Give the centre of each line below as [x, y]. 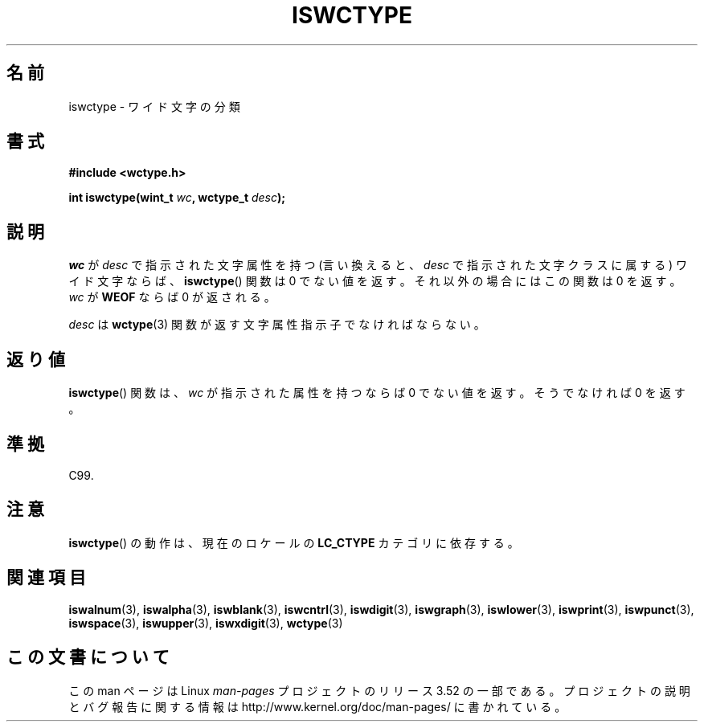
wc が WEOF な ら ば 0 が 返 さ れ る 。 [172, 297]
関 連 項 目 [46, 578]
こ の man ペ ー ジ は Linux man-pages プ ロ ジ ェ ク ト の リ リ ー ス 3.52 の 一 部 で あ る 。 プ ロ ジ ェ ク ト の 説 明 [379, 690]
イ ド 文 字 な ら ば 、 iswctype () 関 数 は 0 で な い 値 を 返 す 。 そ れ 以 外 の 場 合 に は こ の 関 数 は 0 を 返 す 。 [375, 281]
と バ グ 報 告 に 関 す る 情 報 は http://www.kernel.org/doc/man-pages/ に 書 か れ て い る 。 [317, 706]
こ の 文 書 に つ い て [88, 657]
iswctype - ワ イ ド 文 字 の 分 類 [154, 106]
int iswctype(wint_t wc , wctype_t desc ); [177, 198]
